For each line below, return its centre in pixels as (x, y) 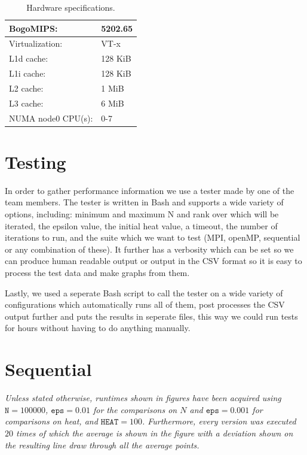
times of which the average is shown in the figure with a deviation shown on (155, 433)
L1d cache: (29, 58)
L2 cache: (26, 88)
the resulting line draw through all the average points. (102, 445)
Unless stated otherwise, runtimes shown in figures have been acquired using (143, 398)
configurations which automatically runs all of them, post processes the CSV (145, 304)
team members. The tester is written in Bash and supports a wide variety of (144, 202)
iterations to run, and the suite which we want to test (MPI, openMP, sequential (153, 237)
